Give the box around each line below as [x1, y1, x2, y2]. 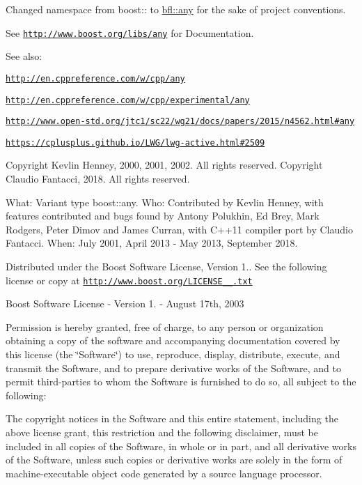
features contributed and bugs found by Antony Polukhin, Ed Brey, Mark [6, 208, 320, 223]
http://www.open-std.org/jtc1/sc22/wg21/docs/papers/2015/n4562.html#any [6, 116, 355, 127]
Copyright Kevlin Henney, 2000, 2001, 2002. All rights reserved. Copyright [6, 157, 323, 172]
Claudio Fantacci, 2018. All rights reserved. [6, 171, 190, 186]
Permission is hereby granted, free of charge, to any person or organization [6, 319, 324, 334]
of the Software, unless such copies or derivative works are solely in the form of [6, 452, 343, 467]
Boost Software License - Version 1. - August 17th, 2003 [6, 296, 244, 311]
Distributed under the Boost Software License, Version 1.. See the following [6, 259, 327, 274]
